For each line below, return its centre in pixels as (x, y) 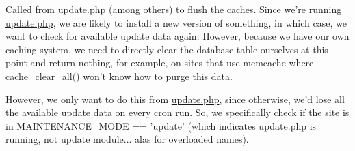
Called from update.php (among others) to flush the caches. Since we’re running (174, 9)
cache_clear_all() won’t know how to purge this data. (119, 75)
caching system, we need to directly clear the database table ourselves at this (167, 49)
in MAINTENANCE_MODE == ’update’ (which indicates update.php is (161, 125)
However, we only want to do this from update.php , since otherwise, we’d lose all (175, 99)
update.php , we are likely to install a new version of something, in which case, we (176, 22)
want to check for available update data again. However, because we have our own (177, 36)
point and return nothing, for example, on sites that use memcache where (160, 63)
